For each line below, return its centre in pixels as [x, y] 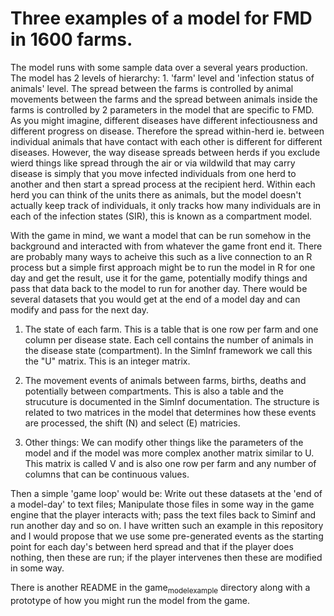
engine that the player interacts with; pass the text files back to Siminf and [163, 514]
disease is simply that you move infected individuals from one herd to [153, 173]
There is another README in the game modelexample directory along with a [160, 588]
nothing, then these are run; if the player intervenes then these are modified [166, 557]
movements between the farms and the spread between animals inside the [164, 99]
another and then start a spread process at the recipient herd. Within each [163, 184]
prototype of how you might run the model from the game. [130, 600]
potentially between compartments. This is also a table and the [154, 391]
